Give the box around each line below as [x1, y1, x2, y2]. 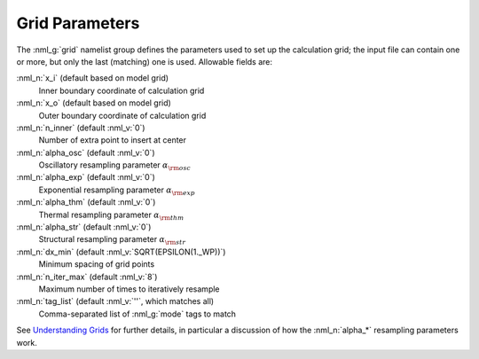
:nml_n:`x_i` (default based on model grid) [16, 73, 169, 83]
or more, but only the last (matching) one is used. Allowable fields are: [16, 56, 273, 66]
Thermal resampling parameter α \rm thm [38, 209, 185, 222]
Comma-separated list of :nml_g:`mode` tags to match [38, 308, 237, 319]
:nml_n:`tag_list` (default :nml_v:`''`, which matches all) [16, 296, 215, 307]
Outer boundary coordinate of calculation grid [38, 110, 207, 121]
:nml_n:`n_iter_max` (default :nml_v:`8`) [16, 271, 158, 282]
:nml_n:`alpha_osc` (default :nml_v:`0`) [16, 147, 155, 158]
